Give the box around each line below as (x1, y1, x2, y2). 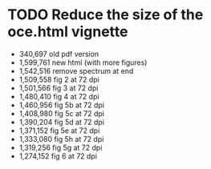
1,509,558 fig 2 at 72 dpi (18, 74, 99, 84)
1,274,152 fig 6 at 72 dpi (18, 151, 98, 161)
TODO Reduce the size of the (7, 6, 204, 24)
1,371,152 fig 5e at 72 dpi (18, 126, 100, 135)
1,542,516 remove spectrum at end (18, 66, 134, 75)
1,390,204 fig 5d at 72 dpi (18, 117, 105, 127)
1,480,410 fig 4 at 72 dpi (18, 91, 99, 101)
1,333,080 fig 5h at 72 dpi (18, 134, 104, 143)
